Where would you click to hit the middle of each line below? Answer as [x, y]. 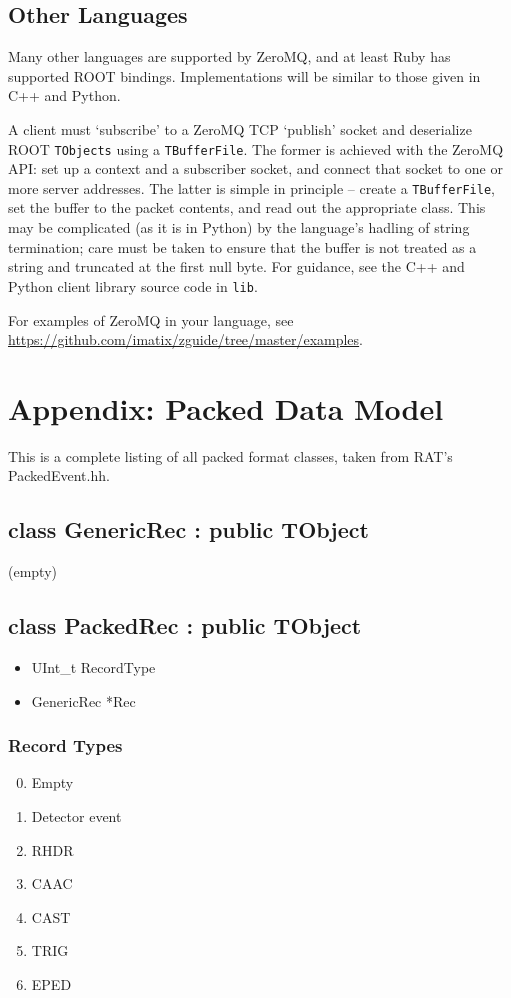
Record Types [65, 745]
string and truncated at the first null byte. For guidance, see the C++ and [236, 266]
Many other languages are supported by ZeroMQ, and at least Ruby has [229, 56]
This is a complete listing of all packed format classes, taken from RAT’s [230, 455]
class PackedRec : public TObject [185, 625]
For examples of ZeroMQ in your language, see [151, 319]
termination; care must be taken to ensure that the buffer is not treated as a [242, 246]
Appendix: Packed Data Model [226, 407]
